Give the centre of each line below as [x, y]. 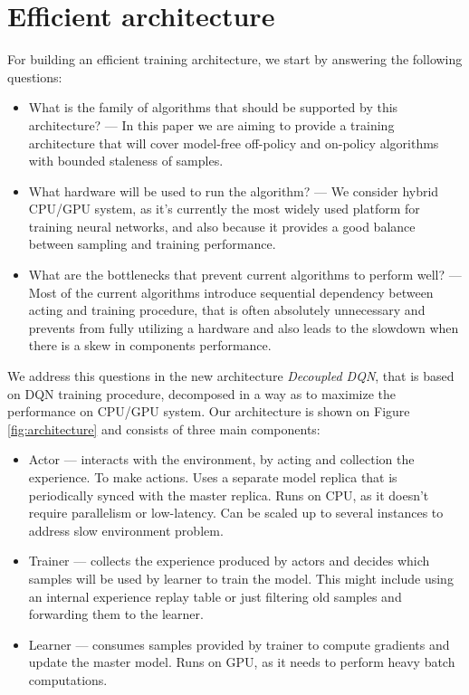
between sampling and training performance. [152, 244]
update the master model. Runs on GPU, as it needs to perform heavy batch [242, 662]
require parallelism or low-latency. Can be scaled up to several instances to [236, 513]
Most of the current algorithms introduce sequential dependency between [231, 292]
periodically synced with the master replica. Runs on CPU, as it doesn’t [229, 495]
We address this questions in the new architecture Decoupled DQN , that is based [231, 376]
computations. [68, 679]
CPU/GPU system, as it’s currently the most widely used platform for [224, 209]
